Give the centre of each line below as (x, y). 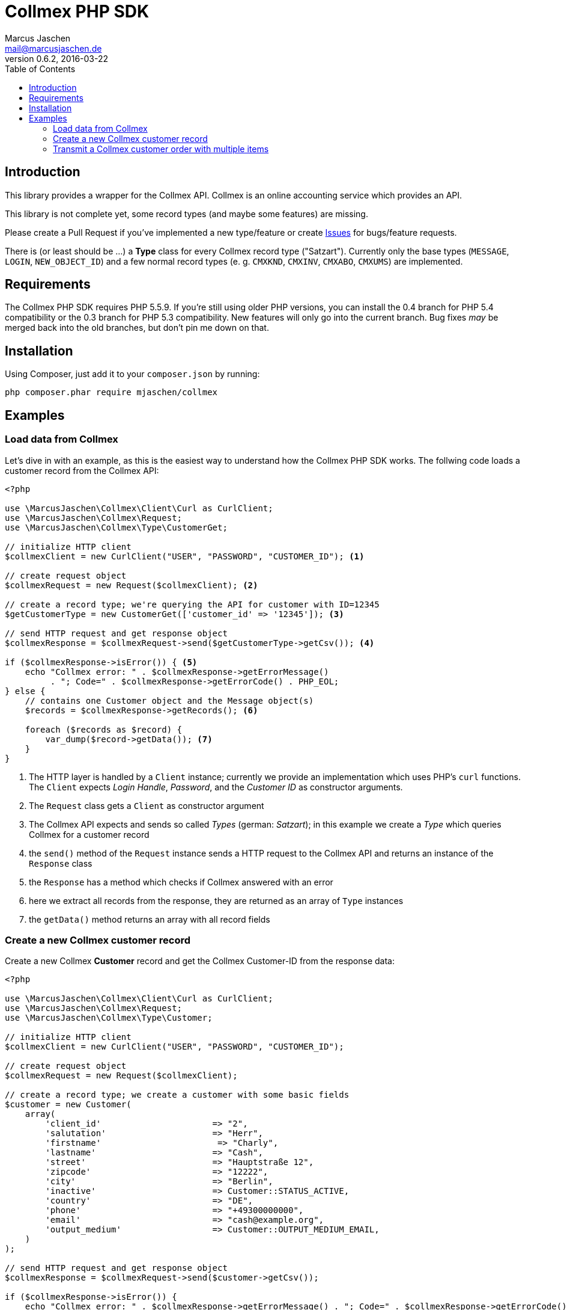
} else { (25, 691)
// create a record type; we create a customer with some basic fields (177, 1095)
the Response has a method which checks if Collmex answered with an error (181, 882)
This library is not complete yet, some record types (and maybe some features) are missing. (186, 214)
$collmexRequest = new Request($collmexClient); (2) (132, 585)
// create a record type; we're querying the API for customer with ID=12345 (192, 604)
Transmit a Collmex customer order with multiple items (161, 149)
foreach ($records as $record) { (104, 729)
